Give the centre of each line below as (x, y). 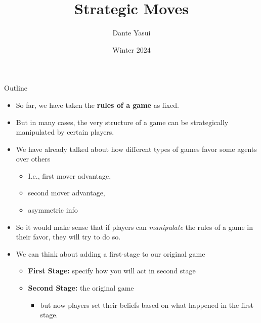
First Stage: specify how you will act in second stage (112, 271)
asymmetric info (53, 210)
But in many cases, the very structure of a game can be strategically (122, 122)
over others (33, 159)
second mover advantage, (67, 193)
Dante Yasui (132, 33)
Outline (16, 88)
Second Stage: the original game (81, 288)
